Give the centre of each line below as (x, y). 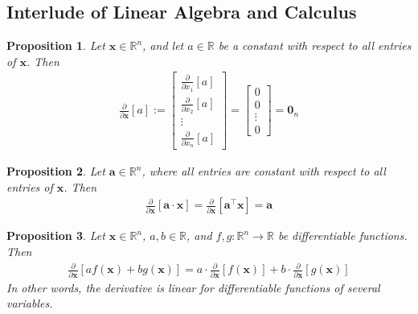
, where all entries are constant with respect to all (264, 171)
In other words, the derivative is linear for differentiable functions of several (193, 287)
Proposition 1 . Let (56, 45)
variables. (30, 303)
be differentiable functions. (342, 235)
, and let (163, 45)
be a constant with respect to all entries (315, 45)
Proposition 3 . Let (56, 235)
